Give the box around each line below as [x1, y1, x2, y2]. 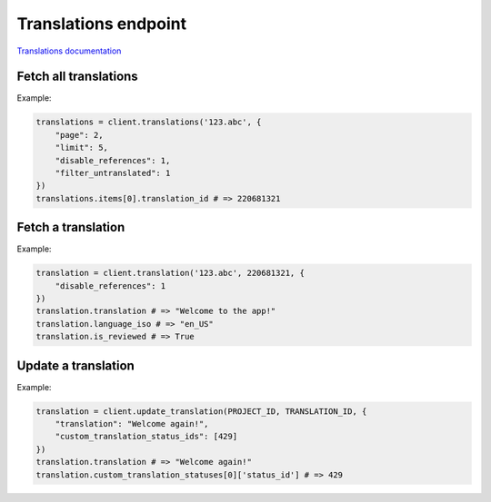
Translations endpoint [16, 14, 186, 34]
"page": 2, [55, 130, 104, 140]
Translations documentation [16, 45, 122, 56]
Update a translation [16, 358, 135, 373]
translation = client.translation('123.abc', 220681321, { [35, 268, 305, 279]
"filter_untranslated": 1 [55, 168, 171, 178]
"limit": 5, [55, 143, 109, 153]
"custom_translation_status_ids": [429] [55, 431, 238, 442]
